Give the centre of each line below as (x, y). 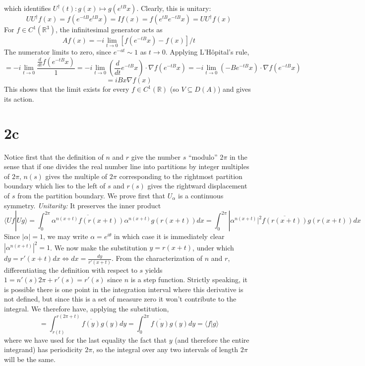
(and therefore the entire (212, 339)
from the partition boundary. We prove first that (91, 195)
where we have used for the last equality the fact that (86, 339)
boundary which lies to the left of (55, 186)
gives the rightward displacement (197, 186)
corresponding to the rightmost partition (181, 176)
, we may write (65, 236)
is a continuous (201, 195)
